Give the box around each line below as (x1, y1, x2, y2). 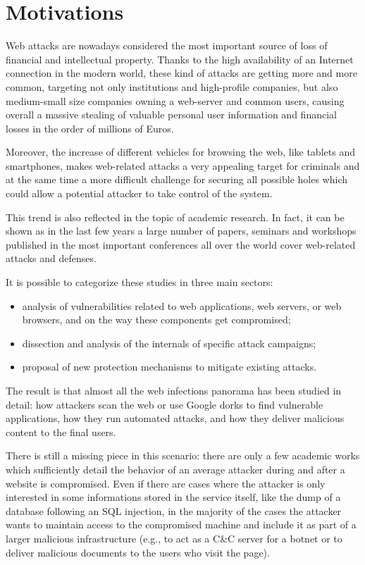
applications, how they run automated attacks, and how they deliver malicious (6, 411, 345, 426)
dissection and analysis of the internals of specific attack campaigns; (22, 335, 316, 350)
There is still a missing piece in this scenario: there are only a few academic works (6, 448, 360, 463)
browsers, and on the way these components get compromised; (22, 312, 291, 327)
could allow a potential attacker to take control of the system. (6, 186, 273, 201)
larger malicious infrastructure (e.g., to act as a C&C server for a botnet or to (6, 530, 342, 545)
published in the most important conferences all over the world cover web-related (6, 237, 356, 252)
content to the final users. (6, 424, 116, 439)
